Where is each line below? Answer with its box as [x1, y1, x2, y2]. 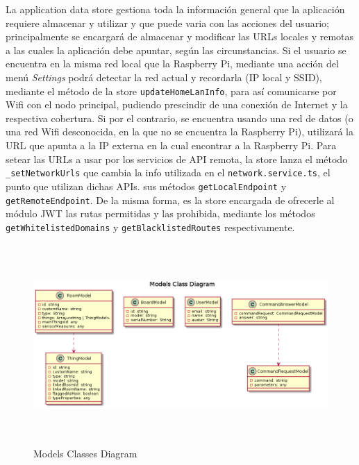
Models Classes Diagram [33, 446, 137, 460]
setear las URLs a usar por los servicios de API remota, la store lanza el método [6, 151, 348, 166]
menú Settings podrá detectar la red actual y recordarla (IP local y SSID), [6, 69, 322, 84]
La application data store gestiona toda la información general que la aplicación [6, 2, 345, 16]
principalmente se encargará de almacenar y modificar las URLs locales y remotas [6, 29, 354, 44]
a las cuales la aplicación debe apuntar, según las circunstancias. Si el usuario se [6, 42, 347, 57]
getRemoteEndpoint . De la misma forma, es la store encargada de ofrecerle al [6, 192, 335, 207]
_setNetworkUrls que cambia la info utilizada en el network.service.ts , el [6, 165, 331, 180]
